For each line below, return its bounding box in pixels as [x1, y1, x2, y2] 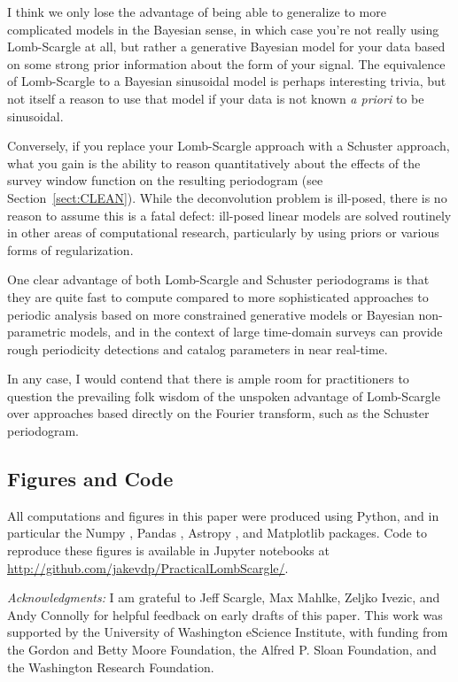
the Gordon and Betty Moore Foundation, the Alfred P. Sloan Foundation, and [7, 640, 437, 659]
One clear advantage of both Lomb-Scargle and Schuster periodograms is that [7, 270, 430, 289]
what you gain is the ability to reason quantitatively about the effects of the [7, 153, 421, 172]
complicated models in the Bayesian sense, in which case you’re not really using [7, 19, 439, 38]
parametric [7, 322, 66, 341]
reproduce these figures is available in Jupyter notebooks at [7, 541, 330, 560]
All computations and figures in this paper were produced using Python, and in [7, 506, 439, 524]
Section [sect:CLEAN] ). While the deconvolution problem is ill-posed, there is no [7, 188, 447, 206]
